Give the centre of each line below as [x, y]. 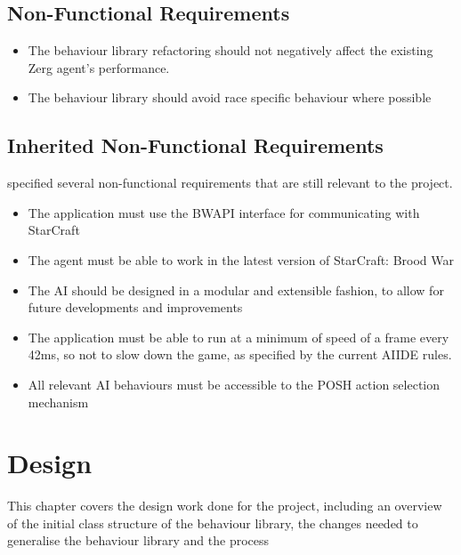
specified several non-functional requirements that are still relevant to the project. [230, 183]
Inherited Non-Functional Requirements [195, 145]
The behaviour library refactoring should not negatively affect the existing [230, 50]
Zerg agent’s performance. [99, 67]
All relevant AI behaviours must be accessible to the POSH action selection [234, 384]
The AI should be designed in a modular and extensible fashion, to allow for [236, 290]
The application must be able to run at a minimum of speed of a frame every [239, 337]
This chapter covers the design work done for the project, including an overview [225, 506]
